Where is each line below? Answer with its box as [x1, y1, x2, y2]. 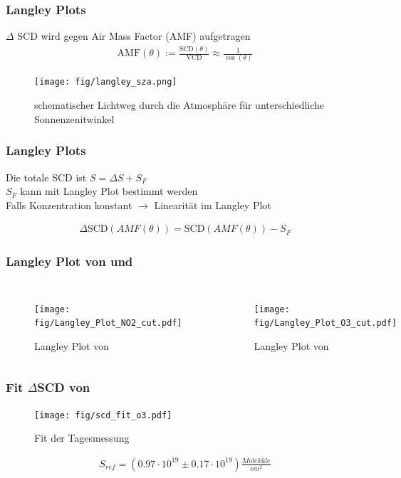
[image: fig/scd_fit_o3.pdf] [34, 410, 172, 420]
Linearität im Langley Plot [154, 197, 271, 212]
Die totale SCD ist [6, 169, 87, 184]
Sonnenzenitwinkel [34, 111, 115, 126]
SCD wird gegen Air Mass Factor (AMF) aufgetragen [17, 28, 251, 43]
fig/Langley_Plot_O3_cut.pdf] [254, 318, 397, 329]
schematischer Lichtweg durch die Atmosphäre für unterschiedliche [34, 97, 325, 112]
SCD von [37, 378, 90, 396]
